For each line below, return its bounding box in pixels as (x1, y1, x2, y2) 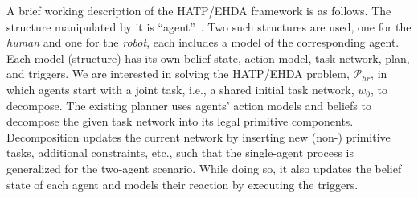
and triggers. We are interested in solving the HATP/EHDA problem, (6, 65, 350, 82)
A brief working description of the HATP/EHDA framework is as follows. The (6, 2, 391, 19)
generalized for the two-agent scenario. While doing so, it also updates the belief (6, 159, 402, 176)
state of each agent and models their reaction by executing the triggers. (6, 175, 359, 192)
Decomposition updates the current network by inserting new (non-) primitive (6, 128, 391, 145)
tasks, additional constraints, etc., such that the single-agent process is (6, 144, 354, 161)
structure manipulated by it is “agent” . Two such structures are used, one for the (6, 18, 412, 35)
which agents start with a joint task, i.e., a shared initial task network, (6, 80, 354, 97)
